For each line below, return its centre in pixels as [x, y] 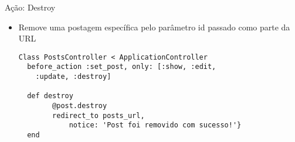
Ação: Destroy [30, 7]
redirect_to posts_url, [99, 115]
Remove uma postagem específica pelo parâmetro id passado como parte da [154, 27]
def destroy [50, 96]
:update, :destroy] [73, 77]
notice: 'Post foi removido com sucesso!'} [155, 125]
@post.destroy [80, 106]
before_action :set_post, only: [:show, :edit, [122, 67]
